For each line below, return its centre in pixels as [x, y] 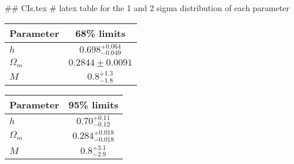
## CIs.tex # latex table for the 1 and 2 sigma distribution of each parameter [147, 8]
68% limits [101, 33]
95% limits [93, 104]
